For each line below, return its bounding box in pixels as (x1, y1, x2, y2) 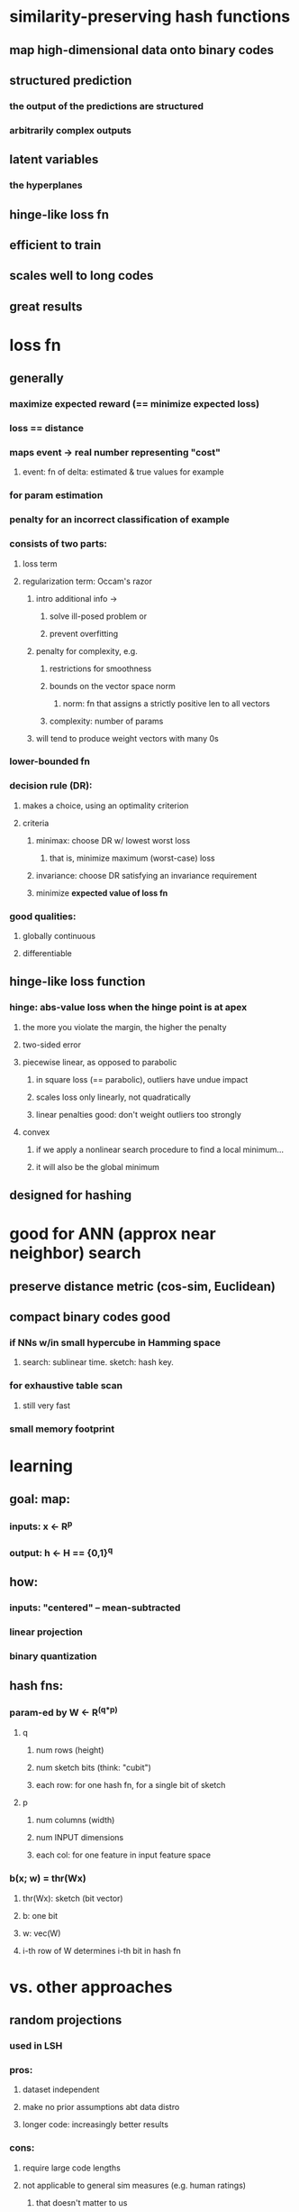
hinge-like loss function (9, 974, 146, 990)
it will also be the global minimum (35, 1161, 160, 1172)
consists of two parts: (9, 538, 108, 550)
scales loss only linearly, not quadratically (35, 1092, 191, 1102)
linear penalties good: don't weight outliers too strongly (35, 1109, 241, 1120)
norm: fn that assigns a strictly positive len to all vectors (62, 697, 270, 709)
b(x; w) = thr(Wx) (9, 1872, 87, 1885)
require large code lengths (22, 2162, 122, 2173)
